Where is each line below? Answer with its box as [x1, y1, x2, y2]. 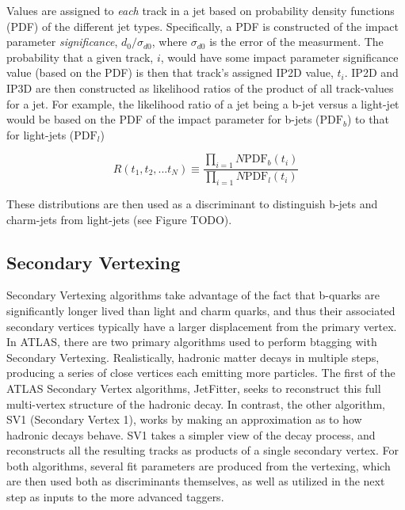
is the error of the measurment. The [209, 33, 384, 50]
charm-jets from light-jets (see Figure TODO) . [6, 211, 232, 227]
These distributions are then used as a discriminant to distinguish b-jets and [6, 195, 378, 211]
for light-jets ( [6, 126, 75, 143]
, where [151, 33, 188, 50]
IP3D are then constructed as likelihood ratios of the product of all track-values [6, 79, 394, 96]
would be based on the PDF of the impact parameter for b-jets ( [6, 111, 320, 127]
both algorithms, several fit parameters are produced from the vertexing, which [6, 457, 391, 474]
